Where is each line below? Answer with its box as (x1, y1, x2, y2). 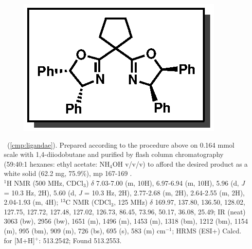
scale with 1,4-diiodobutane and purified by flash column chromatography (4, 149, 224, 159)
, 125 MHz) (113, 197, 148, 207)
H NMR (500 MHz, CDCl (6, 177, 84, 188)
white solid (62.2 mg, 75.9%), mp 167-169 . (4, 168, 132, 178)
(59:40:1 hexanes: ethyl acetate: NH (4, 158, 110, 169)
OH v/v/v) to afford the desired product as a (112, 158, 248, 169)
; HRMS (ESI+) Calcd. (172, 225, 241, 235)
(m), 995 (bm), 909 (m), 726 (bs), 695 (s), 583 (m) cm (4, 225, 166, 235)
